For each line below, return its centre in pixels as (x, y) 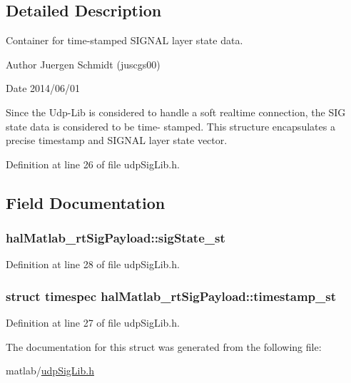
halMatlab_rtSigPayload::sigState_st (116, 238)
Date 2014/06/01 (43, 88)
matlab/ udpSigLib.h (50, 371)
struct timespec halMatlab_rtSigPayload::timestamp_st (171, 296)
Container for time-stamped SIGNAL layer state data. (124, 40)
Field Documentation (86, 202)
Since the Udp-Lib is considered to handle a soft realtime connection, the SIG (176, 112)
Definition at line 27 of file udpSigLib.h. (93, 323)
